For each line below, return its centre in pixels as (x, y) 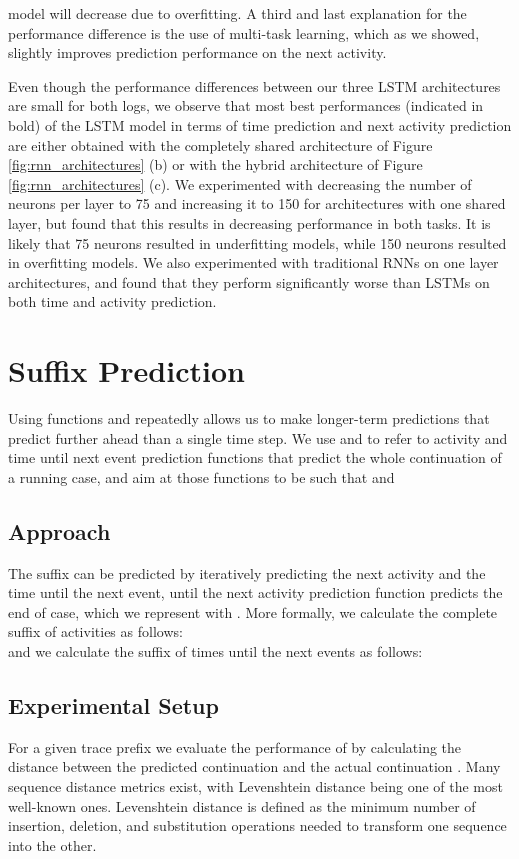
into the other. (52, 844)
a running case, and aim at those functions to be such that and (201, 476)
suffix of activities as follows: (95, 631)
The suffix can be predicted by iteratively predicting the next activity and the (247, 572)
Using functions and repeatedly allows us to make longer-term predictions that (249, 418)
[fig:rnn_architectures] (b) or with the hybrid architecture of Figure (215, 164)
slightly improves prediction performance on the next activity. (197, 52)
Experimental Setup (113, 704)
